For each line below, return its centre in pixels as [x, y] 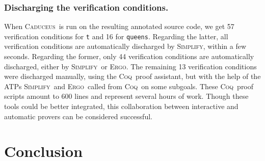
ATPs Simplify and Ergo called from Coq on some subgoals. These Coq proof [129, 86]
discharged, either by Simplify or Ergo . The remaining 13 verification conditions [130, 66]
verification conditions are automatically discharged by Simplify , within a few [125, 46]
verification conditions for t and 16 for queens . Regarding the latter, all [116, 36]
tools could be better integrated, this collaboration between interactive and [121, 106]
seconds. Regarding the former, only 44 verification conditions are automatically [129, 56]
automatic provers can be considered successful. [78, 116]
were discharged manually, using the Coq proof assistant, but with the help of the [132, 76]
